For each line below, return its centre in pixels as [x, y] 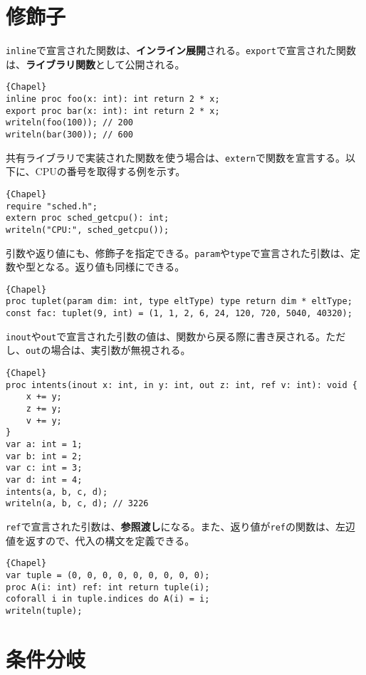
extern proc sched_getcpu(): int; [88, 218]
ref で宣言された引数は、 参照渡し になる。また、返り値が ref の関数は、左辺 [181, 526]
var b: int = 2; [44, 456]
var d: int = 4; [44, 480]
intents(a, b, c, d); [57, 492]
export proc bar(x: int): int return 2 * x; [113, 111]
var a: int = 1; [44, 444]
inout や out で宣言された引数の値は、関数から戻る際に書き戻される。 [166, 336]
